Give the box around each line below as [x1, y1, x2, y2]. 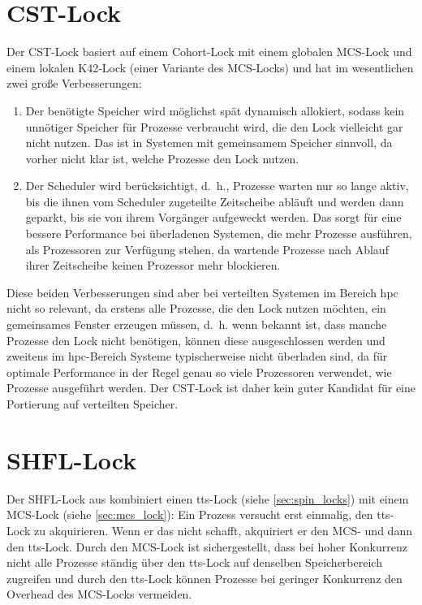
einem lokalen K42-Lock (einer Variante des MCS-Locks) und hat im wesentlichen [6, 58, 414, 76]
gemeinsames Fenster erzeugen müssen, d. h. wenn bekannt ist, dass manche [6, 316, 387, 333]
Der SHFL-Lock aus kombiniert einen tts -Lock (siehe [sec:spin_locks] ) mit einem [6, 490, 409, 507]
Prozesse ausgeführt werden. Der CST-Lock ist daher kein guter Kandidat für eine [6, 379, 416, 396]
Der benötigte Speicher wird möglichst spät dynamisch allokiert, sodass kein [25, 102, 405, 119]
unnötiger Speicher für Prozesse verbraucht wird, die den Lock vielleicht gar [25, 118, 403, 135]
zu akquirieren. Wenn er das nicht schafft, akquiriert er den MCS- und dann [34, 521, 412, 538]
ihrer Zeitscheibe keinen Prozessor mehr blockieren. [25, 257, 281, 274]
